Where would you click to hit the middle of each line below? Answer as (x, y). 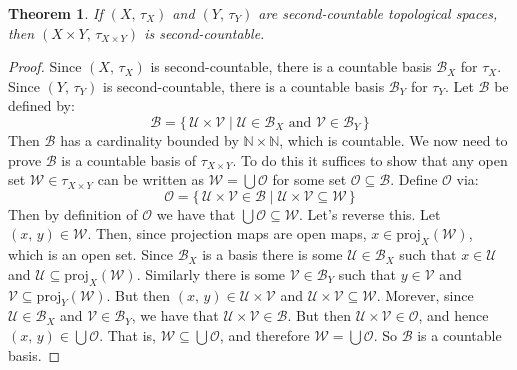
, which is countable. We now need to (393, 139)
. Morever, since (425, 294)
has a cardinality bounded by (149, 139)
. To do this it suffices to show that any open (370, 159)
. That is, (127, 334)
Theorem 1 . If (55, 13)
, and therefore (264, 334)
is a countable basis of (129, 159)
